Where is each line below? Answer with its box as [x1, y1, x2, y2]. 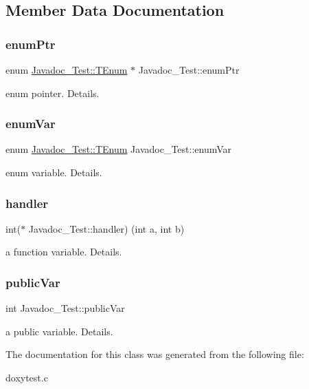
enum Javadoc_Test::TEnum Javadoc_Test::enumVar [5, 142, 232, 156]
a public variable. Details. [5, 324, 113, 338]
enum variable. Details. [5, 165, 102, 179]
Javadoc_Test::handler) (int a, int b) [28, 221, 185, 235]
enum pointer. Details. [5, 85, 100, 100]
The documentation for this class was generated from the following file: [5, 347, 304, 361]
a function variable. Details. [5, 244, 122, 259]
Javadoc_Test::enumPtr [138, 63, 240, 76]
